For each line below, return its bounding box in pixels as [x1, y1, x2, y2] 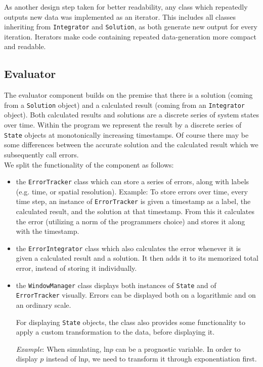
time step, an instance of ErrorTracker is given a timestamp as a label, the [16, 196, 251, 207]
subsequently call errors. [4, 149, 79, 159]
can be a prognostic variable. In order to [115, 343, 241, 354]
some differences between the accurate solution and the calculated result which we [4, 139, 258, 150]
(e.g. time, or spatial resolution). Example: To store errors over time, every [16, 186, 248, 196]
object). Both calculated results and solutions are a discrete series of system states [4, 109, 259, 120]
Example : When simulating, [16, 343, 102, 354]
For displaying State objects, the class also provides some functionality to [16, 316, 245, 327]
